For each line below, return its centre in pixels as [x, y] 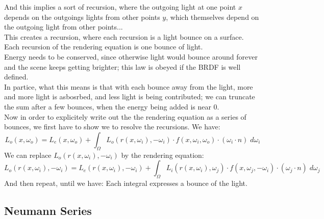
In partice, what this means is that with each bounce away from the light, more [129, 86]
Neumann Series [48, 210]
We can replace [28, 155]
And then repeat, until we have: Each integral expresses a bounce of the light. [126, 183]
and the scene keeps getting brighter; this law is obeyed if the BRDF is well [122, 66]
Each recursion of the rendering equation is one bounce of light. [104, 47]
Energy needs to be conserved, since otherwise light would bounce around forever [131, 56]
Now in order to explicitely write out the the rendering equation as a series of [125, 116]
